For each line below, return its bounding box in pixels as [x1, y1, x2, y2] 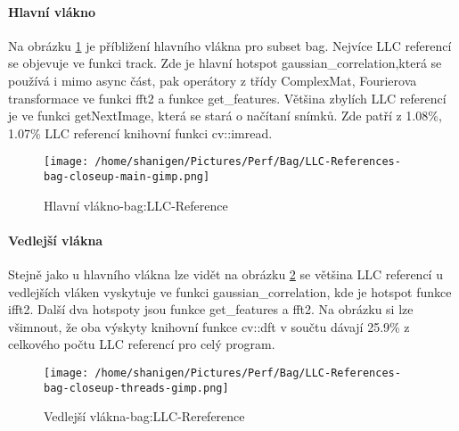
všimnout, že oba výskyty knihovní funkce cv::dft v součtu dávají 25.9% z [8, 317, 410, 336]
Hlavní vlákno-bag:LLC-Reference [44, 195, 228, 214]
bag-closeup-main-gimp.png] [44, 170, 210, 184]
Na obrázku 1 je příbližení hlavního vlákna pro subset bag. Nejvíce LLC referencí [8, 36, 452, 54]
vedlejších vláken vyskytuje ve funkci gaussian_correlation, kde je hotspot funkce [8, 282, 452, 301]
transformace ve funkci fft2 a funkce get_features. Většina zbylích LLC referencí [8, 88, 447, 107]
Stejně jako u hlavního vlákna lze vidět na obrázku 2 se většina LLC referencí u [8, 265, 443, 284]
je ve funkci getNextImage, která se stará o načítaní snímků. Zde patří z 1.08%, [8, 106, 442, 125]
